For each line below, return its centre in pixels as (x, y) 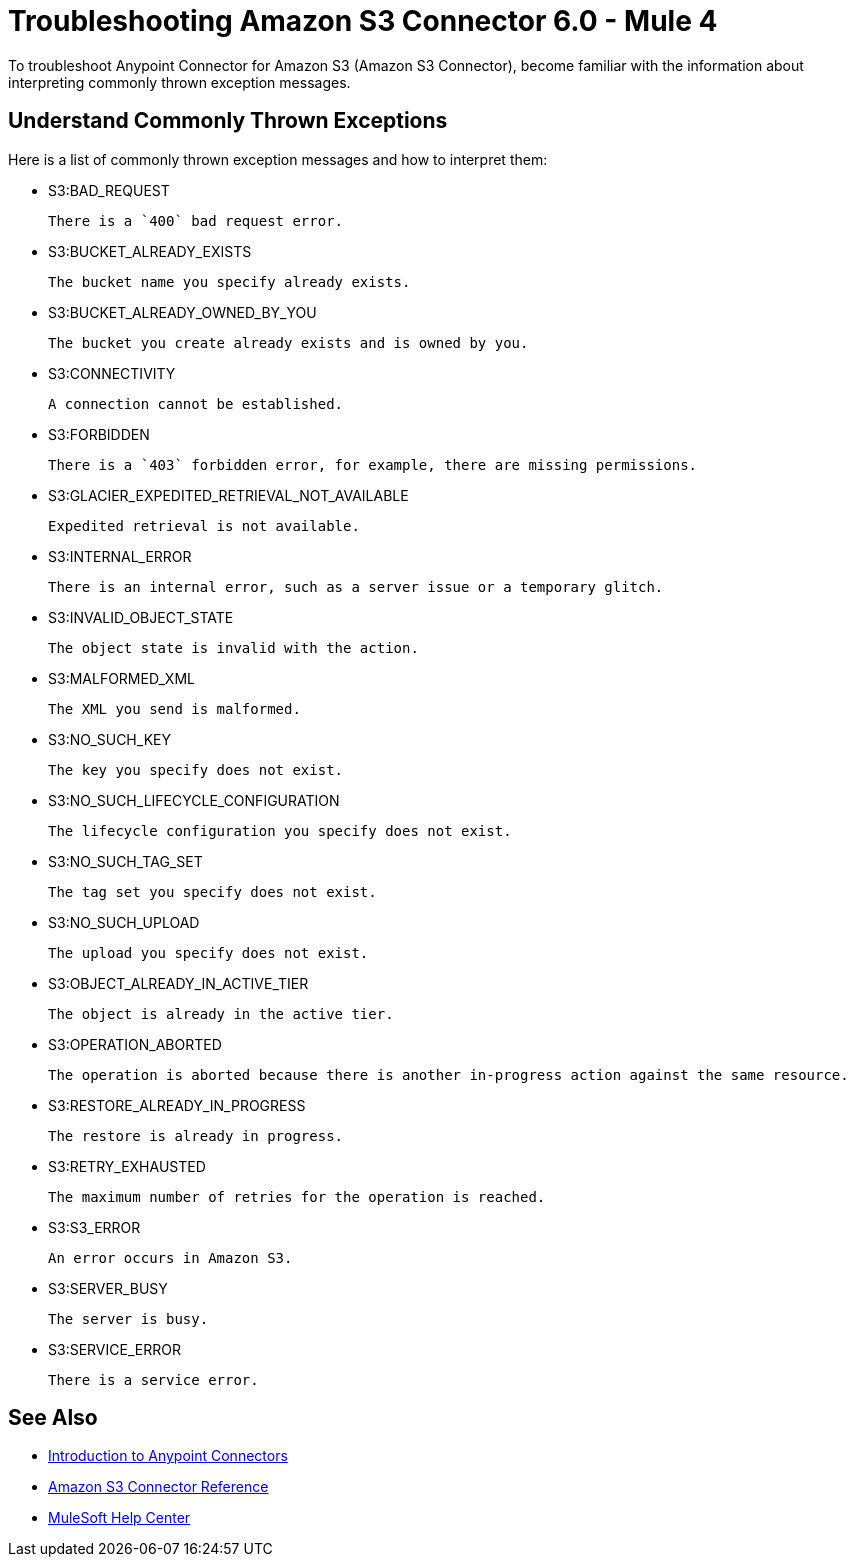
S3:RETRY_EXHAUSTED (127, 1166)
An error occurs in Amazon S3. (170, 1257)
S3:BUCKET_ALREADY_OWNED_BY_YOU (182, 312)
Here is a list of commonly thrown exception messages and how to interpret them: (278, 159)
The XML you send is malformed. (174, 708)
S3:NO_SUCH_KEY (109, 739)
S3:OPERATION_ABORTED (135, 1044)
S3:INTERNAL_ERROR (120, 556)
